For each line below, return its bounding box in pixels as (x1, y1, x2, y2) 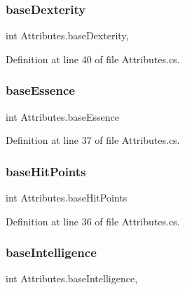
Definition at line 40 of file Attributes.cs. (6, 51, 180, 66)
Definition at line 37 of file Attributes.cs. (6, 133, 180, 147)
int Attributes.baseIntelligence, (6, 271, 138, 286)
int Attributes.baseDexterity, (6, 28, 129, 43)
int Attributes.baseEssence (6, 109, 119, 124)
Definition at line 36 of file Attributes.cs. (6, 213, 180, 228)
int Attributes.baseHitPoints (6, 190, 128, 205)
